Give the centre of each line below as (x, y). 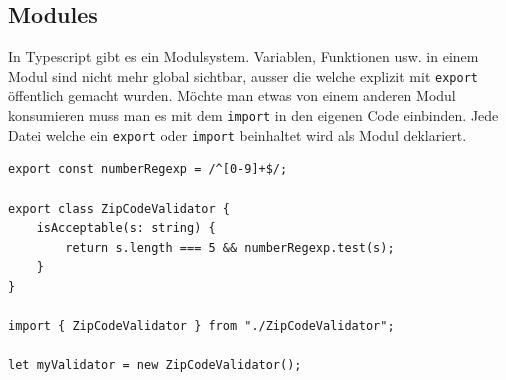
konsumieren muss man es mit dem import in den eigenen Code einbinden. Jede (253, 115)
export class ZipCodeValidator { (119, 208)
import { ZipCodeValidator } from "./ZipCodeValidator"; (201, 326)
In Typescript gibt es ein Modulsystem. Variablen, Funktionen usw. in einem (243, 56)
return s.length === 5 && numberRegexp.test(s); (230, 247)
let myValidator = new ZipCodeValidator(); (155, 365)
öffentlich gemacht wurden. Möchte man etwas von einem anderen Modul (232, 95)
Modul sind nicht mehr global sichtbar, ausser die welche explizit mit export (243, 75)
